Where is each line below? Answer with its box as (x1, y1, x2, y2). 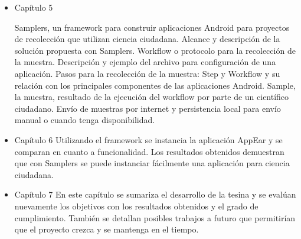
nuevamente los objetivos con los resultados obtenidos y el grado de (14, 199, 259, 212)
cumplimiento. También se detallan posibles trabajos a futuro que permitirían (14, 211, 296, 224)
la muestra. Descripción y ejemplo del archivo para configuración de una (14, 56, 276, 68)
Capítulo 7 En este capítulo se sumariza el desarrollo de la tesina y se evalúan (14, 188, 296, 201)
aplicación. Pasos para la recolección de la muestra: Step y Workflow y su (14, 67, 280, 79)
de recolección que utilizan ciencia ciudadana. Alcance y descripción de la (14, 33, 280, 45)
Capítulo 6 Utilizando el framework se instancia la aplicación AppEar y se (14, 133, 283, 146)
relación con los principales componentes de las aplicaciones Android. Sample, (14, 79, 296, 91)
